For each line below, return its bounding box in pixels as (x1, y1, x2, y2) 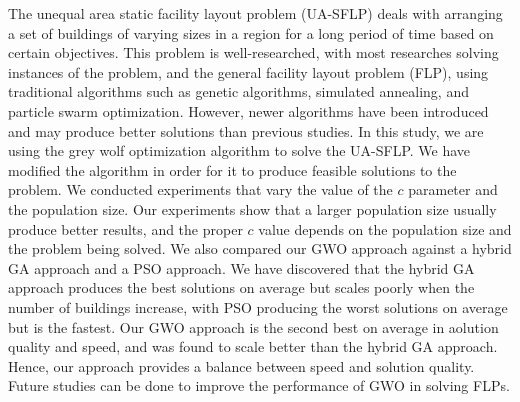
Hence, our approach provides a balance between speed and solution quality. (8, 355, 475, 376)
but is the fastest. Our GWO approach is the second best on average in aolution (8, 316, 499, 337)
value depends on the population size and (258, 218, 512, 239)
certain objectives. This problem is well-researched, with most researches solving (8, 42, 499, 63)
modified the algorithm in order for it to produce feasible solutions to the (8, 159, 457, 180)
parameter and (408, 179, 498, 200)
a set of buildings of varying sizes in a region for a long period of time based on (8, 22, 494, 43)
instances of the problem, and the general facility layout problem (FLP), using (8, 61, 489, 82)
